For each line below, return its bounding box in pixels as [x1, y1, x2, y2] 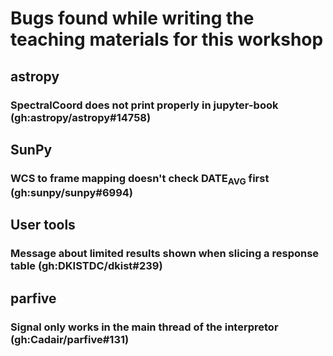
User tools [10, 217, 76, 234]
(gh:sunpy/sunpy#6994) [10, 186, 134, 200]
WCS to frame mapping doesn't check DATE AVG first [10, 171, 270, 187]
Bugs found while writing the [10, 7, 255, 30]
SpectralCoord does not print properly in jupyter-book [10, 98, 279, 112]
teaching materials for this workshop [10, 28, 324, 51]
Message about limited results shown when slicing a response [10, 247, 320, 261]
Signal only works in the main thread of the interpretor [10, 320, 279, 334]
